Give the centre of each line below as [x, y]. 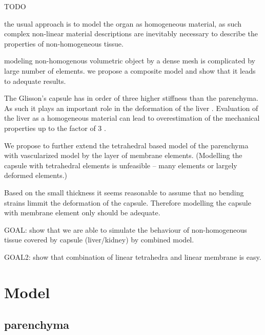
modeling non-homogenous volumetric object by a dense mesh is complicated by [130, 61]
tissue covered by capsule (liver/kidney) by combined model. [99, 240]
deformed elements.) [36, 175]
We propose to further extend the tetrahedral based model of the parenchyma [126, 145]
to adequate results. [35, 81]
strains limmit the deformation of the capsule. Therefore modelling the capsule [128, 202]
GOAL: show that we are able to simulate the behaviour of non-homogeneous [126, 229]
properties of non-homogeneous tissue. [64, 43]
